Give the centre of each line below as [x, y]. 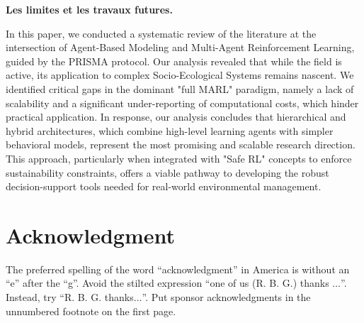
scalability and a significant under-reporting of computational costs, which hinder [182, 103]
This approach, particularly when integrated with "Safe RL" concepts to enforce [179, 158]
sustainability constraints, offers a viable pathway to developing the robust [167, 172]
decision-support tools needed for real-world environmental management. [164, 186]
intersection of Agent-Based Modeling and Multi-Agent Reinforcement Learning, [180, 47]
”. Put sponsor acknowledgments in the [226, 297]
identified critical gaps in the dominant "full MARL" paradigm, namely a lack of [180, 88]
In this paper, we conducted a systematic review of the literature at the [161, 33]
